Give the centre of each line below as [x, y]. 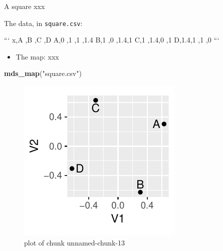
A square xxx [25, 6]
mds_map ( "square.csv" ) [43, 73]
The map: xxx [37, 56]
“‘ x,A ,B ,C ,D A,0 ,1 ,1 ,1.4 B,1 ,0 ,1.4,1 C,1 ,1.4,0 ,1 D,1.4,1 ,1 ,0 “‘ [112, 40]
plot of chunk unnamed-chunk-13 [75, 242]
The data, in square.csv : [43, 23]
